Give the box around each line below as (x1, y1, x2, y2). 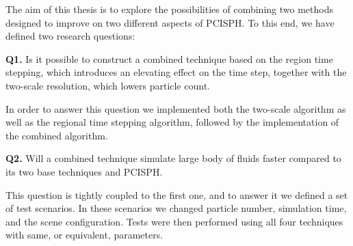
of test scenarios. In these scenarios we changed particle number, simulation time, (5, 201, 347, 215)
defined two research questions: (5, 29, 135, 43)
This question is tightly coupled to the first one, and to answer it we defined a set (5, 187, 348, 202)
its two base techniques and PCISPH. (5, 164, 163, 178)
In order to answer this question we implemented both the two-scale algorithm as (5, 101, 346, 115)
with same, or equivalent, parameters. (5, 228, 164, 242)
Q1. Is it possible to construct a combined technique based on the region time (5, 51, 333, 66)
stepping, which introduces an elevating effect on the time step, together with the (5, 65, 347, 79)
